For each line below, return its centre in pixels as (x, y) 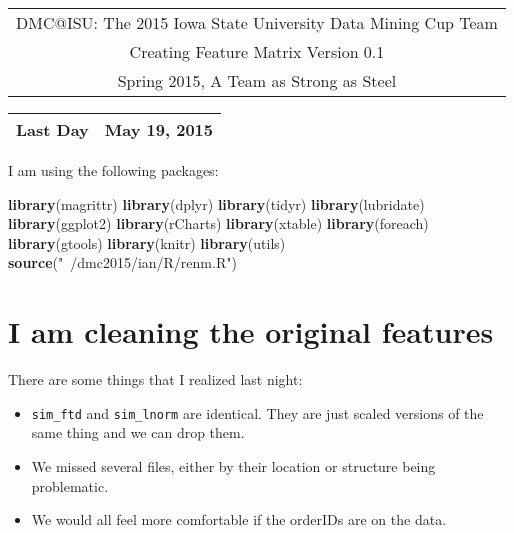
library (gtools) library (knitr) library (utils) (147, 242)
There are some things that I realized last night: (155, 379)
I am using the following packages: (113, 170)
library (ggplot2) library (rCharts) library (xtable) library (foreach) (218, 223)
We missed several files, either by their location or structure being (233, 465)
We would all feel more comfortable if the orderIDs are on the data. (239, 519)
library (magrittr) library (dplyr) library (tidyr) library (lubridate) (216, 203)
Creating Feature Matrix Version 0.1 (257, 51)
